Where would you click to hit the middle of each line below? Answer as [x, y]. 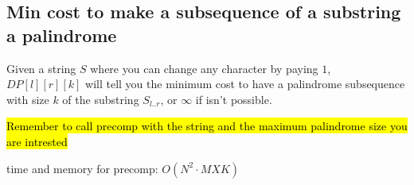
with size [28, 99]
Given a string [41, 68]
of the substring [101, 99]
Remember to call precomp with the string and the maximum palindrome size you [207, 126]
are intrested [37, 141]
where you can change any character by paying [204, 68]
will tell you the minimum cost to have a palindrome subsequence [245, 84]
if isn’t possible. [234, 99]
